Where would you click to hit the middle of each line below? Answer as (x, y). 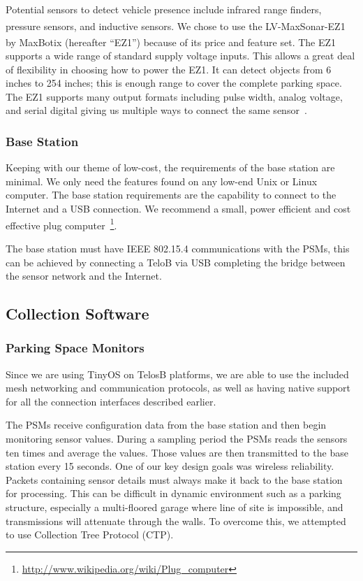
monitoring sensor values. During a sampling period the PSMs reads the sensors (177, 439)
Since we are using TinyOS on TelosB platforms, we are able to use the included (177, 374)
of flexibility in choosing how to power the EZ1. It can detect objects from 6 (169, 69)
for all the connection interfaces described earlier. (111, 401)
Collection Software (77, 314)
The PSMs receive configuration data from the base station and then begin (166, 425)
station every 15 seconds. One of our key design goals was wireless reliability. (170, 466)
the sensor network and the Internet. (84, 276)
